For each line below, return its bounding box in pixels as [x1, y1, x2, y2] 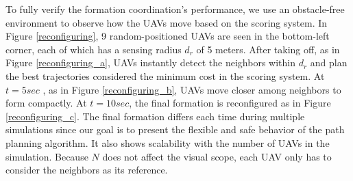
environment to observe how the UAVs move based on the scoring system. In [5, 15, 328, 29]
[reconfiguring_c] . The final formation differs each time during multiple [5, 109, 305, 123]
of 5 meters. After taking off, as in [196, 42, 340, 56]
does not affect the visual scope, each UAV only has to [102, 149, 332, 163]
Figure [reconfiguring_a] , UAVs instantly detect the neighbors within [5, 55, 295, 70]
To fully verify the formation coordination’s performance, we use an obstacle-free [5, 2, 345, 16]
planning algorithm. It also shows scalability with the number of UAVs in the [5, 135, 330, 150]
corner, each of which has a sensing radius [5, 42, 182, 56]
